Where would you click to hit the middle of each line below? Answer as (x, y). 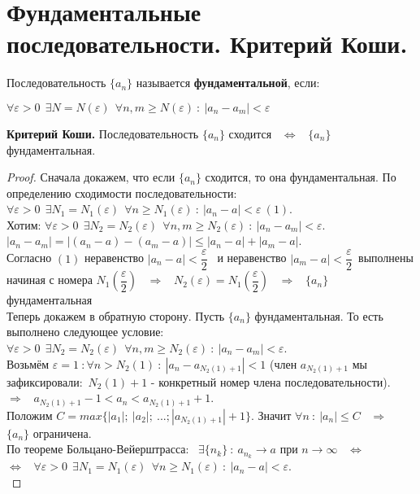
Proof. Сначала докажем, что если (91, 177)
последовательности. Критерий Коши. (207, 44)
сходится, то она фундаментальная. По (301, 177)
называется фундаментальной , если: (228, 83)
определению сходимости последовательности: (122, 192)
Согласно (29, 258)
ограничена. (62, 433)
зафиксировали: (45, 381)
